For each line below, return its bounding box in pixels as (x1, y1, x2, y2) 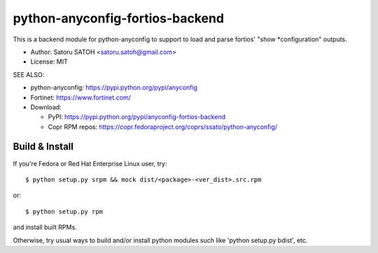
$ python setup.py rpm (25, 207, 104, 215)
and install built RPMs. (13, 223, 77, 231)
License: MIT (30, 57, 68, 66)
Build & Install (13, 141, 73, 153)
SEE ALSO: (13, 70, 45, 78)
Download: (30, 102, 62, 111)
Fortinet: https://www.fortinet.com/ (30, 93, 131, 102)
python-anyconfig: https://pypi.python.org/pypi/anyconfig (30, 83, 197, 92)
